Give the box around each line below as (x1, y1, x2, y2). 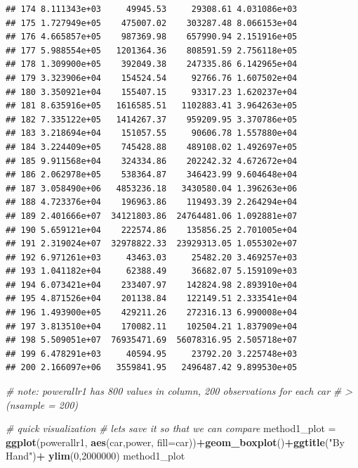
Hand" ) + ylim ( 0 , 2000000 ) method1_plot (6, 448, 185, 463)
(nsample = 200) (6, 397, 79, 412)
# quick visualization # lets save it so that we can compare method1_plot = (6, 421, 336, 436)
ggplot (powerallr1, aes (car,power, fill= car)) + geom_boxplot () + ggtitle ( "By (6, 434, 345, 449)
